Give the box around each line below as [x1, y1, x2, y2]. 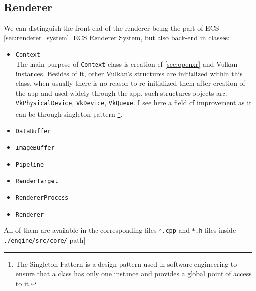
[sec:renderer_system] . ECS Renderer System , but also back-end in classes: [4, 32, 230, 42]
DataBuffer [15, 128, 51, 135]
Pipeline [15, 161, 44, 168]
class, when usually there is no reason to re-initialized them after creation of [15, 78, 245, 88]
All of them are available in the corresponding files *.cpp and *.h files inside [4, 225, 236, 235]
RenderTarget [15, 178, 58, 185]
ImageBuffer [15, 145, 55, 152]
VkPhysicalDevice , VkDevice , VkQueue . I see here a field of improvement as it [15, 97, 252, 108]
